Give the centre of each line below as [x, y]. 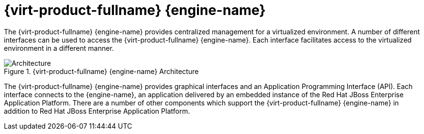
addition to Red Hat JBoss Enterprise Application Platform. [97, 111]
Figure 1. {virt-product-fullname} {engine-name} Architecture [101, 71]
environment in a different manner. [59, 48]
